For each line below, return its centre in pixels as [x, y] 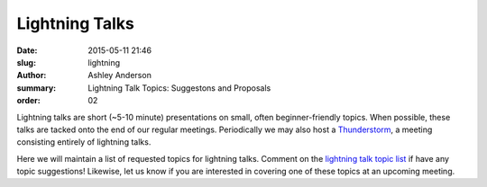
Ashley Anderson [120, 76]
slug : [26, 62]
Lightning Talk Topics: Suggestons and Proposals [179, 88]
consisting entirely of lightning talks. [84, 142]
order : [28, 101]
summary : [37, 88]
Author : [32, 76]
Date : [27, 50]
